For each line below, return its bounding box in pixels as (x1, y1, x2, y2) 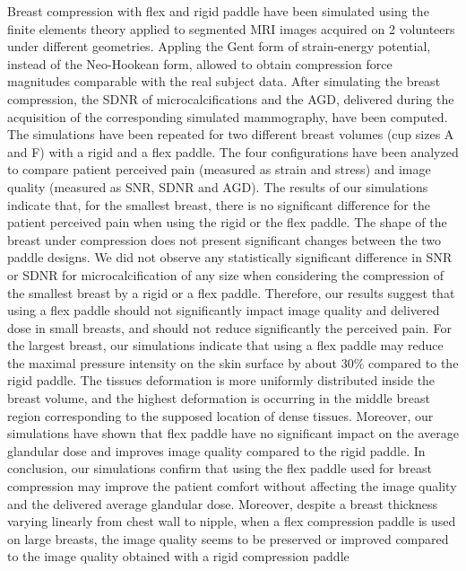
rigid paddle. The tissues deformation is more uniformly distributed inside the (7, 371, 436, 390)
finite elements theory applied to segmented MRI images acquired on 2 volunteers (7, 19, 455, 38)
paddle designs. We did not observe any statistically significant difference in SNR (7, 248, 453, 267)
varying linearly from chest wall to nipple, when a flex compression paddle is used (7, 512, 456, 531)
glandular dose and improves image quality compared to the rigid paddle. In (7, 441, 426, 460)
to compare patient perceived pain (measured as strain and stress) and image (7, 160, 431, 179)
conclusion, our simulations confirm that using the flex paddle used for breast (7, 459, 432, 478)
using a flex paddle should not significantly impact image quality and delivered (7, 301, 440, 320)
